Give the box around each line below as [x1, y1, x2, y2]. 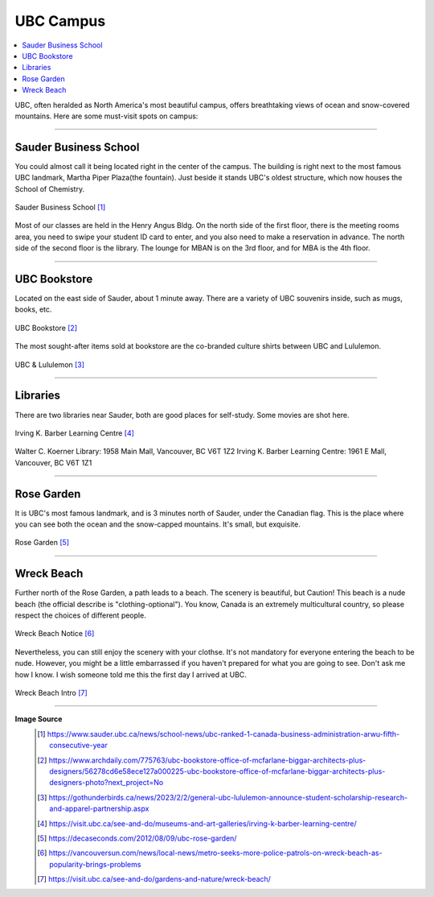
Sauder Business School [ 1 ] [14, 202, 106, 212]
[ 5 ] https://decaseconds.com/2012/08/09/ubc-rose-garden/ [37, 833, 237, 843]
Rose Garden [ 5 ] [14, 538, 70, 548]
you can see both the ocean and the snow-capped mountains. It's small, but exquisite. [14, 519, 301, 529]
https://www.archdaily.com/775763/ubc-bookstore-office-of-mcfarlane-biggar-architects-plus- [48, 755, 366, 765]
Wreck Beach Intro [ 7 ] [14, 688, 88, 698]
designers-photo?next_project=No [49, 778, 164, 787]
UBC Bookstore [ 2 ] [14, 323, 78, 333]
